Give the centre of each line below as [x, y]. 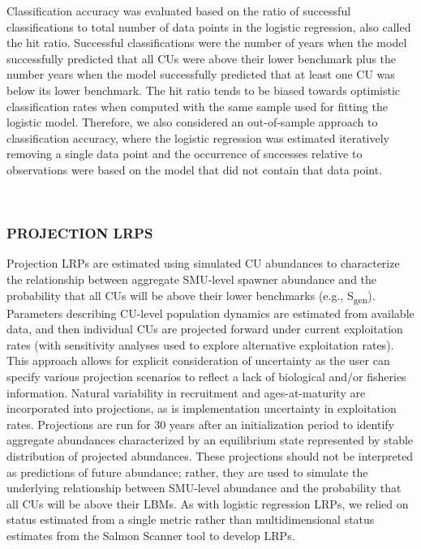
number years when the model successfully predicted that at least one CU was [201, 74]
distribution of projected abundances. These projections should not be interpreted [210, 456]
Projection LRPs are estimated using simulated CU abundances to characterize [203, 263]
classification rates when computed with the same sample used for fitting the [197, 106]
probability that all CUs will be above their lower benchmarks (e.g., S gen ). [191, 296]
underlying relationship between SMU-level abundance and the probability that [204, 488]
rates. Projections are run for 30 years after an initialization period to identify [200, 424]
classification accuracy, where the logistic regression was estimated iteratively [198, 137]
